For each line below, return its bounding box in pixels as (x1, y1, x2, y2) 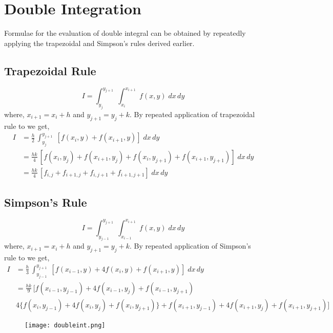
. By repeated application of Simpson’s (129, 240, 251, 251)
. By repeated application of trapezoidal (129, 108, 255, 119)
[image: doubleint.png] (25, 321, 106, 329)
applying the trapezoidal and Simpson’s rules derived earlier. (4, 37, 195, 48)
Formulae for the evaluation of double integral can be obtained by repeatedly (4, 28, 246, 38)
